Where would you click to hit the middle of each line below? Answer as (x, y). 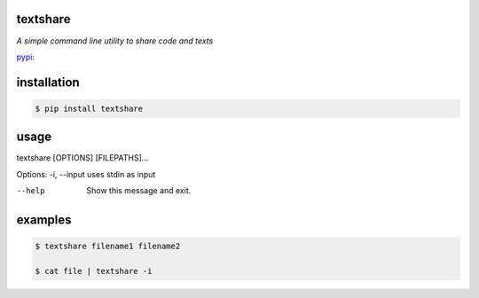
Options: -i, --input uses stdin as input (86, 174)
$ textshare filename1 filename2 (108, 247)
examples (44, 220)
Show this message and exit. (139, 191)
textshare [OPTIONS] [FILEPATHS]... (82, 158)
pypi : (26, 57)
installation (48, 82)
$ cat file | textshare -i (94, 271)
